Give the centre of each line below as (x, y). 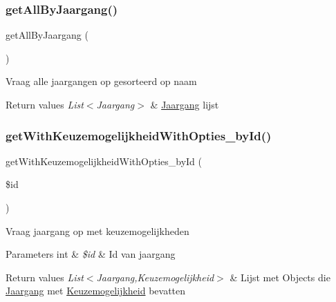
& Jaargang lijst (185, 104)
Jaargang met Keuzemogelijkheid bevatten (96, 291)
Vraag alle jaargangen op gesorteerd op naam (101, 81)
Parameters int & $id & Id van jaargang (91, 254)
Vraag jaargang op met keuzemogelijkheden (97, 230)
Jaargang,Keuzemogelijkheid (155, 277)
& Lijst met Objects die (280, 277)
